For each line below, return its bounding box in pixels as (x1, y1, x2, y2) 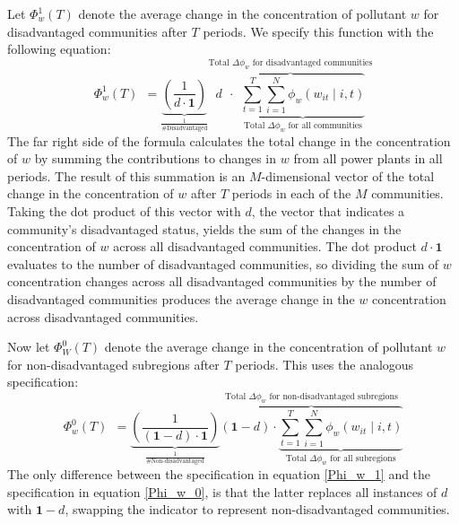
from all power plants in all (293, 149, 443, 168)
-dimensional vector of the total (261, 166, 435, 185)
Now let (7, 337, 50, 356)
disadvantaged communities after (7, 22, 187, 40)
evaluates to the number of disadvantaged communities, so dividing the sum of (7, 254, 439, 273)
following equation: (7, 39, 111, 58)
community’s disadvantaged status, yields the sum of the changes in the (7, 219, 402, 238)
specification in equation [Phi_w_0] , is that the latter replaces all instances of (7, 482, 437, 501)
